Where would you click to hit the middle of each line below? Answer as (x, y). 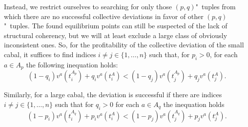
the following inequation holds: (72, 64)
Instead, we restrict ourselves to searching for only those (88, 6)
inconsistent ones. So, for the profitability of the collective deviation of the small (124, 45)
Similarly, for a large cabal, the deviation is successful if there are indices (113, 95)
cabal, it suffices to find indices (50, 54)
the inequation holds (194, 104)
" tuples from (216, 6)
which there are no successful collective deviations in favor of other (104, 16)
